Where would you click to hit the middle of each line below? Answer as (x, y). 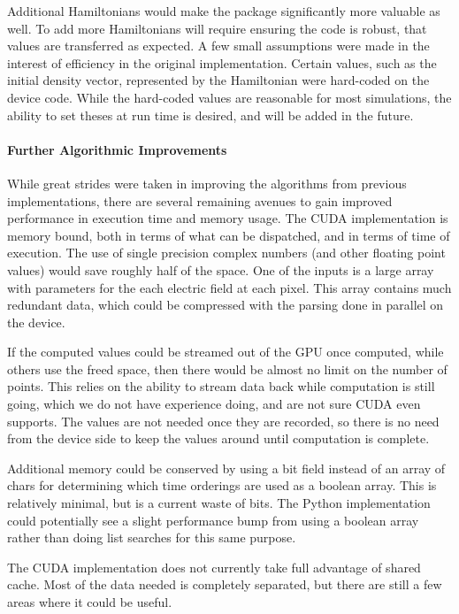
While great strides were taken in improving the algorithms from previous (207, 183)
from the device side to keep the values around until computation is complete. (218, 438)
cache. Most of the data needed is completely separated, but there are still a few (225, 584)
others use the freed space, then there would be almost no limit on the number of (227, 368)
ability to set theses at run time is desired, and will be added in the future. (210, 115)
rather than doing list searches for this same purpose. (152, 537)
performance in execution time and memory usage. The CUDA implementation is (228, 218)
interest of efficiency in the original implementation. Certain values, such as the (222, 62)
